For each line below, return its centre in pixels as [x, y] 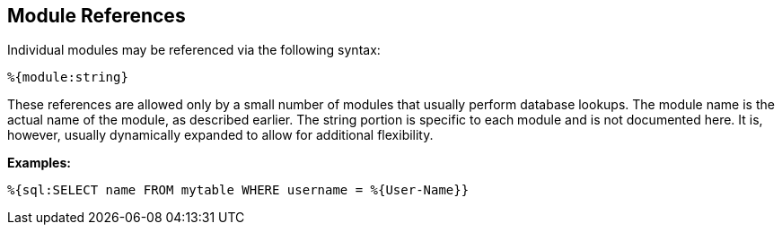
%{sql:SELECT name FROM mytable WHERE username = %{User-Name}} [238, 190]
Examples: [39, 163]
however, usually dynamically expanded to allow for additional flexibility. [220, 135]
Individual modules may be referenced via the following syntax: [194, 50]
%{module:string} [68, 77]
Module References [97, 16]
